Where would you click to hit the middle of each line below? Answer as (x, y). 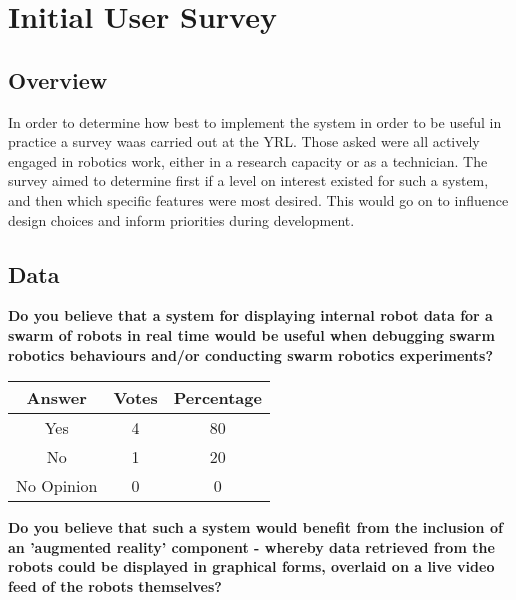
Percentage (217, 398)
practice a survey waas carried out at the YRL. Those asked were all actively (244, 141)
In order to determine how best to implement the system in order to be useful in (255, 121)
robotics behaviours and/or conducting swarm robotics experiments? (250, 354)
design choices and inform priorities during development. (181, 219)
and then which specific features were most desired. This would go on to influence (258, 199)
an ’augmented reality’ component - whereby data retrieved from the (251, 546)
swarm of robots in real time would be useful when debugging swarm (251, 334)
